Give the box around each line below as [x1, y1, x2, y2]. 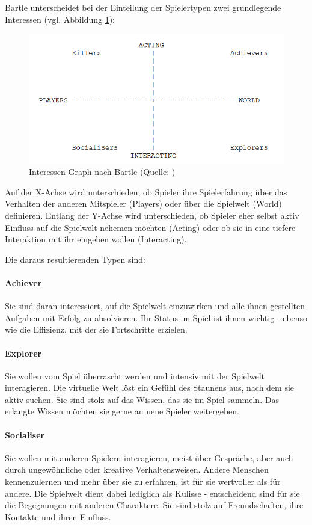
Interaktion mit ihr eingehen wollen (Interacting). [5, 233, 187, 245]
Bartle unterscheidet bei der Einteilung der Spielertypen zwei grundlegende [5, 1, 281, 13]
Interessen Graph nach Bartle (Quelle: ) [29, 165, 176, 178]
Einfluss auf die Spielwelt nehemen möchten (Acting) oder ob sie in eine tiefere [5, 221, 296, 233]
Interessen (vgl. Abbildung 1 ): [5, 13, 115, 25]
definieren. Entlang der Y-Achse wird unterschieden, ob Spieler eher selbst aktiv [5, 209, 299, 221]
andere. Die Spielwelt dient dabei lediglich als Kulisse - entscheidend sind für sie [5, 487, 300, 499]
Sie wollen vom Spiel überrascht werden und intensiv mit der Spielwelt [5, 369, 265, 382]
